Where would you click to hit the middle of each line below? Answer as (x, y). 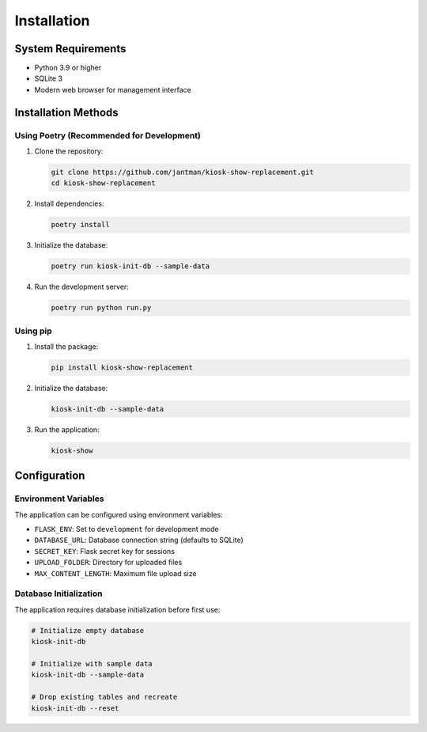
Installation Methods (66, 112)
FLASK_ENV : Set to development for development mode (127, 529)
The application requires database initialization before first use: (117, 609)
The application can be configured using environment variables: (119, 514)
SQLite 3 (49, 78)
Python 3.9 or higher (68, 68)
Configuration (50, 476)
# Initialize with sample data (92, 664)
